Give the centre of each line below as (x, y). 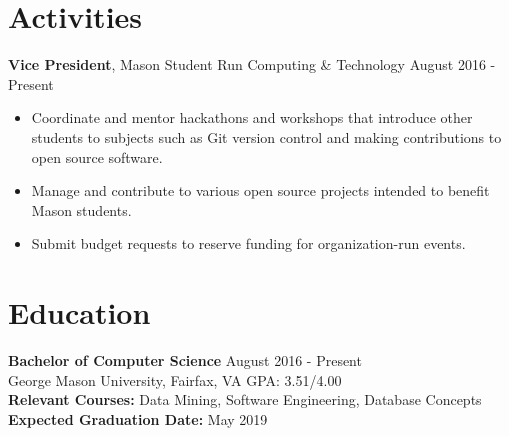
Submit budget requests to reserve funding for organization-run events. (248, 243)
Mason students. (81, 209)
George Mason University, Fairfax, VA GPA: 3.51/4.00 (175, 379)
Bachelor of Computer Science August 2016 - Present (185, 360)
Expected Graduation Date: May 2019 (138, 418)
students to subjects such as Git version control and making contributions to (266, 136)
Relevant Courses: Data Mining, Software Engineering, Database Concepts (245, 399)
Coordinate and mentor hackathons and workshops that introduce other (252, 117)
